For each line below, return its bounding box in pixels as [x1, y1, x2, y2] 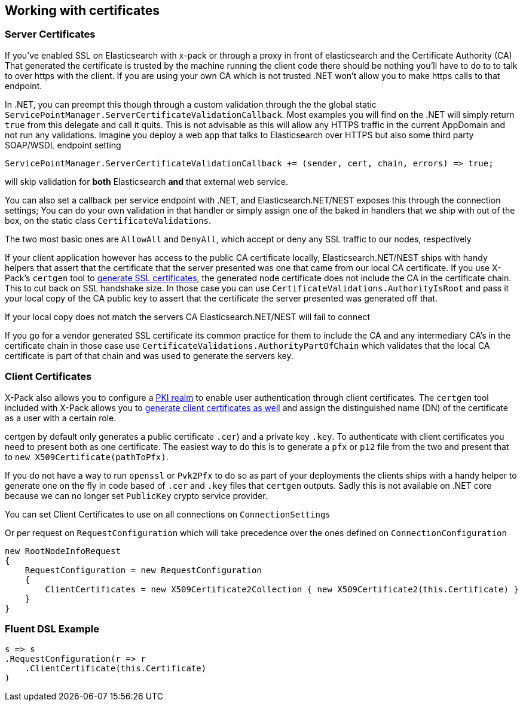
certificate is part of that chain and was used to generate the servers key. [5, 350, 293, 361]
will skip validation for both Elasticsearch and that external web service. [5, 176, 288, 187]
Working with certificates [5, 3, 160, 18]
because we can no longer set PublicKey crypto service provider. [5, 490, 268, 501]
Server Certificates [5, 28, 96, 41]
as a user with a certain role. [5, 412, 117, 423]
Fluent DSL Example [5, 622, 99, 635]
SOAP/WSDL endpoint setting [5, 139, 121, 150]
